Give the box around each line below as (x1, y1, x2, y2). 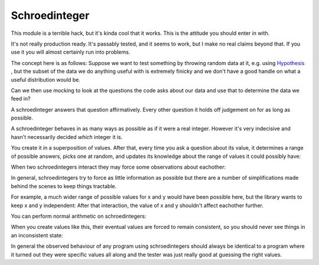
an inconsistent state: (11, 231, 63, 239)
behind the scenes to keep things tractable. (11, 182, 117, 189)
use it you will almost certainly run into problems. (11, 49, 131, 56)
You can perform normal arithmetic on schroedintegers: (11, 212, 147, 219)
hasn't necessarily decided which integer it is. (11, 133, 123, 140)
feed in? (11, 95, 31, 102)
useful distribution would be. (11, 76, 81, 83)
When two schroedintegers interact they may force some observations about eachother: (11, 163, 226, 171)
